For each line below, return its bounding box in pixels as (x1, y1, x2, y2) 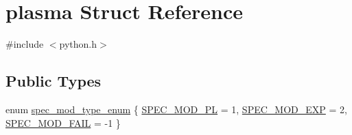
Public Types (5, 70, 102, 91)
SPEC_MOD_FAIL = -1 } (5, 115, 121, 130)
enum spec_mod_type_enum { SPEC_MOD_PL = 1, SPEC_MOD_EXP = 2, (5, 102, 347, 116)
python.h (59, 37, 97, 51)
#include (5, 37, 44, 51)
